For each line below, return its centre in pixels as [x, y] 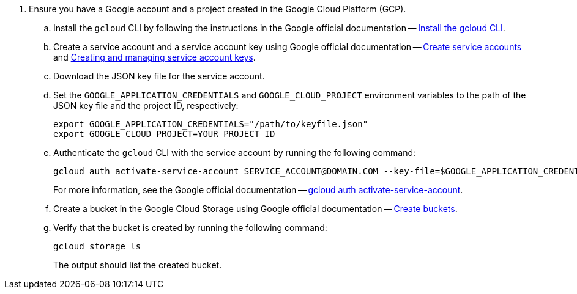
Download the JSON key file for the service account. [159, 76]
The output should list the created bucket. [138, 265]
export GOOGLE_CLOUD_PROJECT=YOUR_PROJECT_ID [164, 134]
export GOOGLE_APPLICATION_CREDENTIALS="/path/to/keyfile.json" [211, 124]
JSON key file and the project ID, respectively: [146, 105]
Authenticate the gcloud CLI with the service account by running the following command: [235, 153]
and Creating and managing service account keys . [154, 57]
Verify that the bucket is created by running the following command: [190, 228]
